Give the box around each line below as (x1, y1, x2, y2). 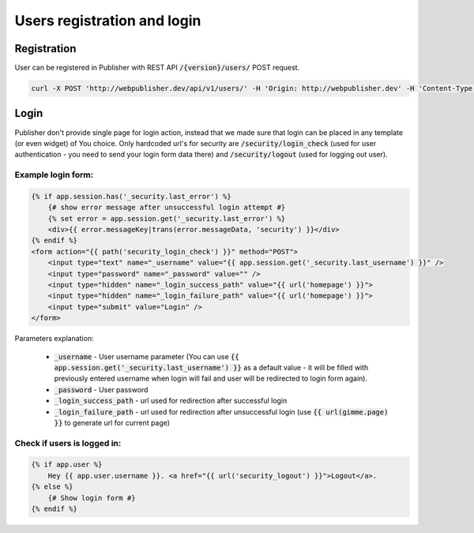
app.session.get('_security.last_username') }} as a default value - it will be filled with (54, 362, 369, 372)
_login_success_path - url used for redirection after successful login (54, 396, 288, 406)
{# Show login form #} (47, 494, 136, 502)
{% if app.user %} (31, 460, 103, 469)
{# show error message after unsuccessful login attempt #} (47, 203, 286, 212)
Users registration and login (14, 12, 201, 29)
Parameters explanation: (14, 334, 94, 343)
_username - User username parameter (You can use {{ (54, 351, 240, 361)
